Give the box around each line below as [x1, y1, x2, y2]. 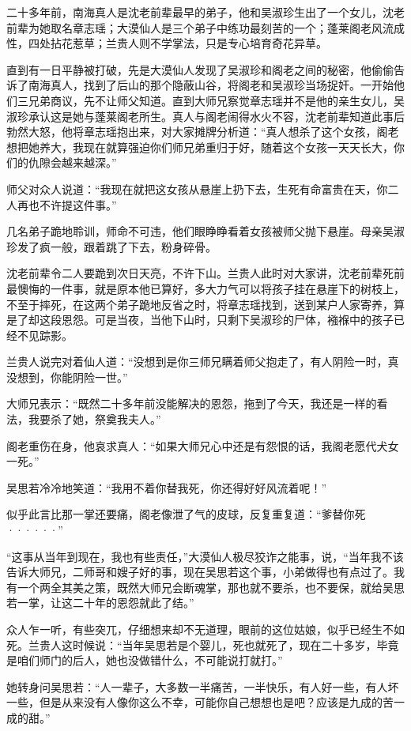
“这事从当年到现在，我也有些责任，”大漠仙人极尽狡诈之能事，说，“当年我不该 [6, 548, 404, 564]
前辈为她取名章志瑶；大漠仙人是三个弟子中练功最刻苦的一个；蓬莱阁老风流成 [6, 19, 405, 36]
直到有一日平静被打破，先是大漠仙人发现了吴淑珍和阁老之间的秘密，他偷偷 [6, 61, 394, 77]
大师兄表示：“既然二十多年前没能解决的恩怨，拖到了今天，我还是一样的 [6, 395, 377, 412]
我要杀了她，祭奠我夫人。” [28, 411, 161, 428]
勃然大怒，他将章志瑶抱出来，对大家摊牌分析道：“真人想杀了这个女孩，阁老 [6, 123, 399, 140]
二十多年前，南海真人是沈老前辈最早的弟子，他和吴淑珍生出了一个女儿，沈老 [6, 4, 405, 20]
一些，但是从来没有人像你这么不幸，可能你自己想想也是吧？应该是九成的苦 [6, 694, 394, 710]
